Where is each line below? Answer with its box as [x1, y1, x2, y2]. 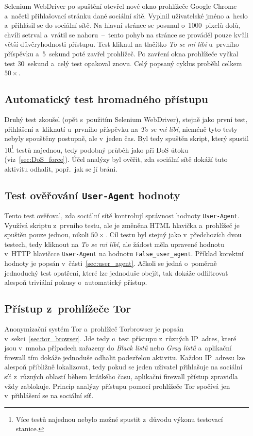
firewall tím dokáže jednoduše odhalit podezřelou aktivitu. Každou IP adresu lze [4, 352, 245, 362]
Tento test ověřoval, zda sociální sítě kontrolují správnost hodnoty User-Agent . [4, 210, 239, 220]
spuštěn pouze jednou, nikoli [4, 229, 89, 240]
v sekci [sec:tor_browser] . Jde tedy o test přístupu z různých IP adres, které [4, 333, 236, 343]
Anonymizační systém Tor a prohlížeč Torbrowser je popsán [4, 324, 184, 334]
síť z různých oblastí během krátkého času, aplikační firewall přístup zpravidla [4, 371, 238, 381]
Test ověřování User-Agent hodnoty [4, 187, 181, 202]
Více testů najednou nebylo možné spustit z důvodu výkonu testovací [16, 414, 223, 424]
